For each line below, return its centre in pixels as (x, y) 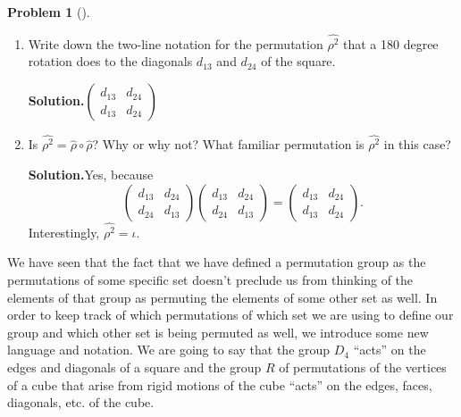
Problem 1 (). (49, 12)
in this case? (417, 144)
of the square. (298, 61)
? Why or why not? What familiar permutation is (228, 144)
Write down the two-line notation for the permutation (176, 43)
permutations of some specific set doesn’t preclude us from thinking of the (210, 280)
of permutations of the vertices (363, 367)
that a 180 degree (390, 43)
